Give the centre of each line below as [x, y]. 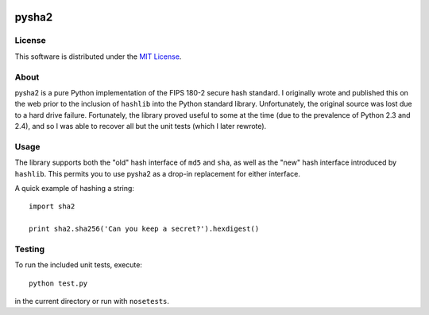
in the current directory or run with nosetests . [92, 301]
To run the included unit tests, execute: [79, 265]
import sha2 [52, 206]
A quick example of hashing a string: [75, 188]
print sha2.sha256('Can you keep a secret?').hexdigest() [144, 229]
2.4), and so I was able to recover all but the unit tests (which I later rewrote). [141, 126]
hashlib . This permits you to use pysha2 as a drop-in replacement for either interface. [158, 173]
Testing [30, 249]
